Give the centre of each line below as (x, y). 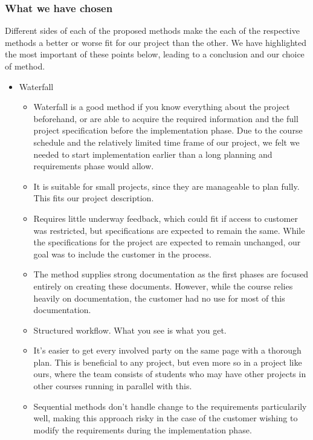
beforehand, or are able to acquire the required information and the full (166, 118)
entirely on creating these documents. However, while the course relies (163, 286)
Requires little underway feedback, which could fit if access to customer (166, 218)
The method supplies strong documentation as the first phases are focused (171, 274)
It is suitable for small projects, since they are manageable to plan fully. (166, 186)
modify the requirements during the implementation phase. (143, 429)
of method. (25, 66)
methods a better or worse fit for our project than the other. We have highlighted (156, 42)
